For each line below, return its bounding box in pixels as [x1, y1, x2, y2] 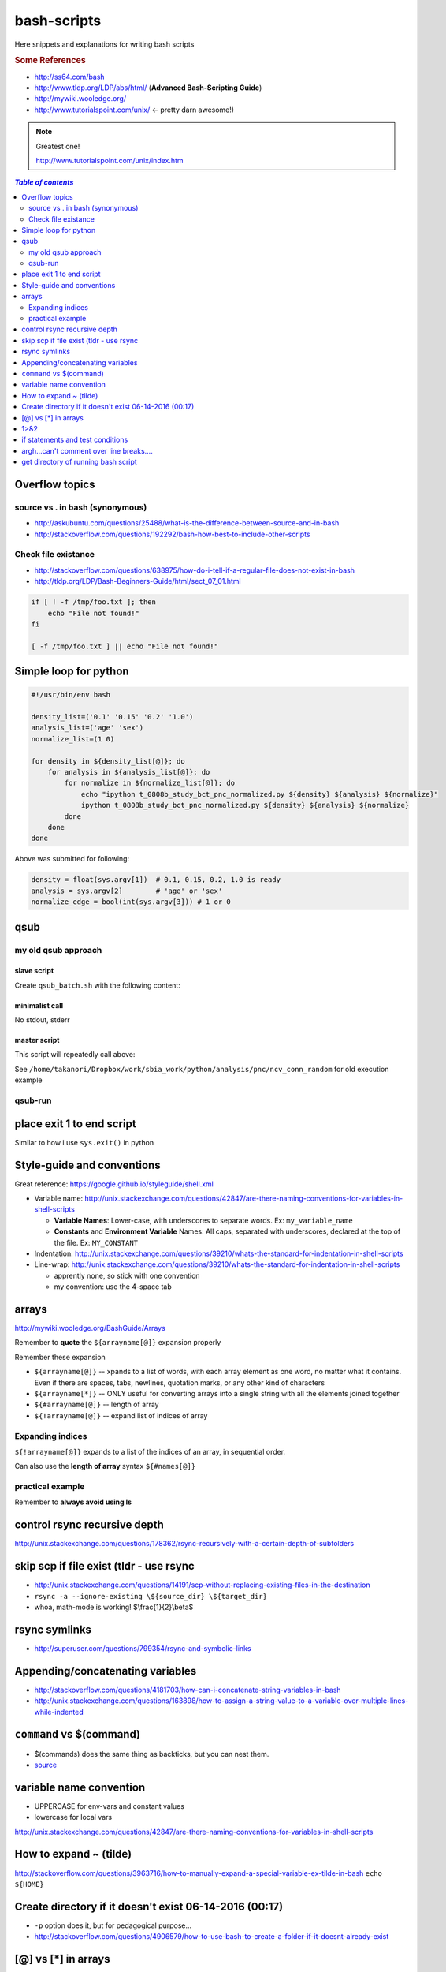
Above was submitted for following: [14, 854, 130, 864]
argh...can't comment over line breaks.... [21, 446, 153, 455]
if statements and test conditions [21, 435, 128, 445]
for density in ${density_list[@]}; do [31, 756, 185, 765]
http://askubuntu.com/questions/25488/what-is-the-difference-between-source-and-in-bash [34, 518, 340, 528]
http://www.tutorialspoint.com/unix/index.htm [35, 155, 184, 165]
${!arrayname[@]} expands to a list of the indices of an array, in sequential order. [14, 1447, 286, 1456]
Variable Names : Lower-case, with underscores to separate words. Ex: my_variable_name [54, 1216, 354, 1225]
